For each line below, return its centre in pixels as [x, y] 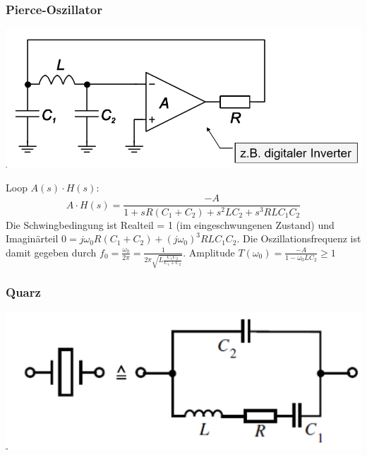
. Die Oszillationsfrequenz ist [299, 238]
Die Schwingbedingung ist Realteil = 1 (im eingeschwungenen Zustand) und [170, 224]
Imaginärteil [32, 238]
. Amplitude [209, 252]
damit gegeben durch [51, 252]
